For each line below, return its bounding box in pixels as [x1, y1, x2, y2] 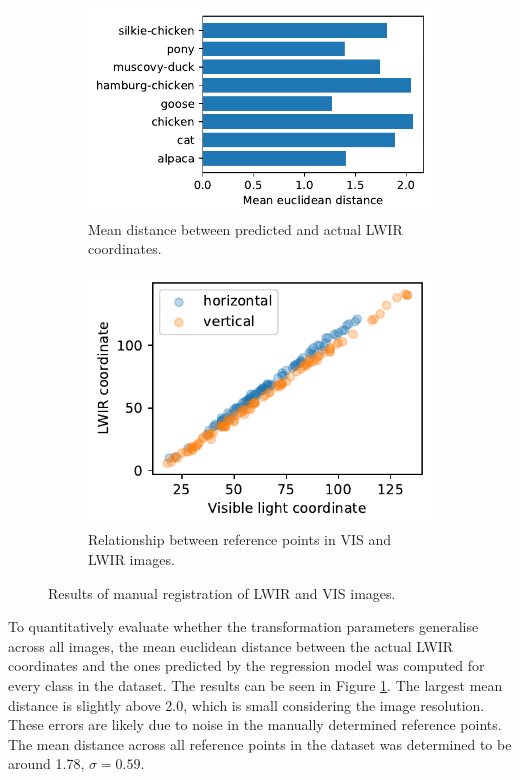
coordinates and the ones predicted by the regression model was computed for [8, 655, 485, 676]
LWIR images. [88, 548, 175, 569]
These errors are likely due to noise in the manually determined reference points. [8, 714, 502, 735]
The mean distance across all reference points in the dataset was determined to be [8, 733, 512, 754]
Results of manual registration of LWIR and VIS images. [48, 582, 396, 603]
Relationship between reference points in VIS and [88, 529, 391, 550]
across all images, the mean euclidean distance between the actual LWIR [8, 635, 454, 656]
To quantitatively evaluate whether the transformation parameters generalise [8, 616, 479, 637]
